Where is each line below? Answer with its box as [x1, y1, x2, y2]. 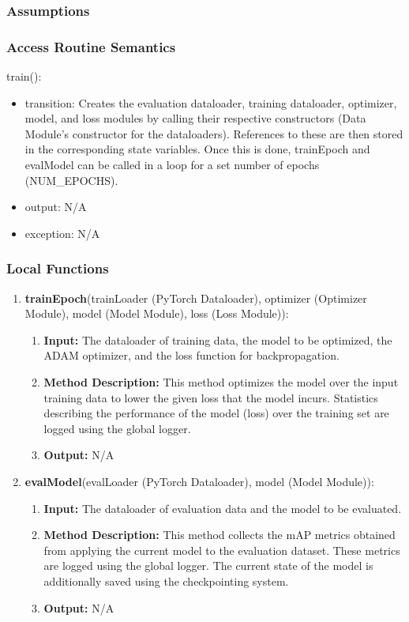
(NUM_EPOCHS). [24, 172, 118, 188]
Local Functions [6, 258, 109, 278]
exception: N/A [24, 224, 100, 241]
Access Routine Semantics [6, 36, 176, 56]
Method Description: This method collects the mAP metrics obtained [43, 526, 396, 543]
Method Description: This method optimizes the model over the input [43, 374, 399, 390]
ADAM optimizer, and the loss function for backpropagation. [43, 347, 340, 364]
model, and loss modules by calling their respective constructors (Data [24, 110, 366, 126]
